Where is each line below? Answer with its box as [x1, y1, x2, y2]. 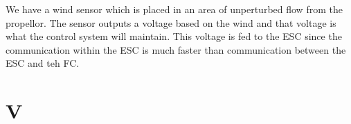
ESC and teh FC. [6, 56, 80, 70]
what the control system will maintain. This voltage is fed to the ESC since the [6, 29, 342, 43]
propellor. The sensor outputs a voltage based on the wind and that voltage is [6, 15, 336, 30]
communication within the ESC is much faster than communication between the [6, 42, 346, 56]
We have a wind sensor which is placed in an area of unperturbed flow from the [6, 2, 343, 16]
